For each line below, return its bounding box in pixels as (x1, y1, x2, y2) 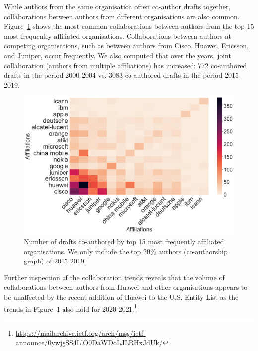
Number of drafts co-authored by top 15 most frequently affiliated (24, 236, 224, 246)
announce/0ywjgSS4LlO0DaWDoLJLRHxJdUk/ (15, 337, 163, 348)
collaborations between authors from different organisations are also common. (4, 11, 240, 21)
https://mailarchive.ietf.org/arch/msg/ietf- (15, 327, 146, 338)
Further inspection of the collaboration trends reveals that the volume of (4, 272, 225, 282)
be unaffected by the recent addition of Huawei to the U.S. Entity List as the (4, 291, 239, 302)
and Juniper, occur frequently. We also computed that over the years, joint (4, 50, 231, 60)
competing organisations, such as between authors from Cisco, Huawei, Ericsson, (4, 40, 249, 51)
